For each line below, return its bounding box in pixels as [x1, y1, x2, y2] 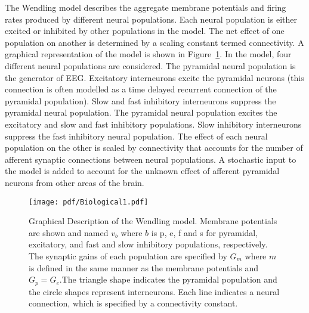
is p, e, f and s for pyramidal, [151, 226, 258, 238]
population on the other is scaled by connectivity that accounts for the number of [5, 141, 303, 154]
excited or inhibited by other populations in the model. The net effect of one [5, 24, 285, 37]
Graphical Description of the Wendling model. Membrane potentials [29, 215, 277, 227]
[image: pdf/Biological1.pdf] [29, 197, 149, 206]
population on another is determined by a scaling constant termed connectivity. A [5, 36, 304, 48]
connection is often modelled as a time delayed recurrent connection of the [5, 83, 277, 95]
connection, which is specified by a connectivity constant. [29, 297, 238, 309]
